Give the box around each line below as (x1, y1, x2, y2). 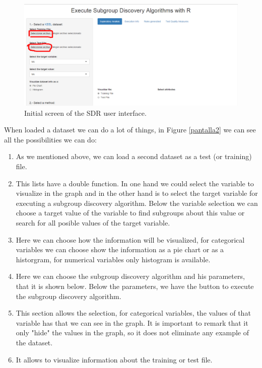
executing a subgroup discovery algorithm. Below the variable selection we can (16, 197, 258, 208)
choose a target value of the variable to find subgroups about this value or (16, 207, 245, 218)
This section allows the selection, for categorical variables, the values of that (16, 308, 251, 318)
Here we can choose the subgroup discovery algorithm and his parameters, (16, 271, 245, 281)
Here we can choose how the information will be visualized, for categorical (16, 234, 245, 245)
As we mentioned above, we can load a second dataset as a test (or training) (16, 151, 252, 162)
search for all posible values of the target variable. (16, 217, 170, 228)
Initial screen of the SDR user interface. (24, 107, 147, 118)
